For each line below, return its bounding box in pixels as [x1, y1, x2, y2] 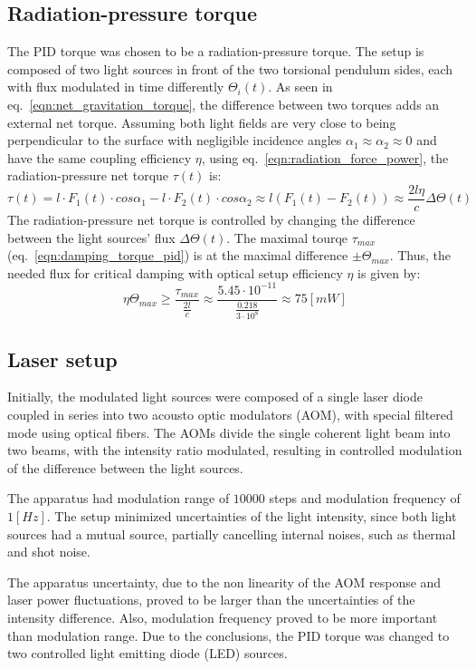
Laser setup [7, 344, 118, 373]
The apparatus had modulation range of [7, 489, 230, 508]
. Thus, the [389, 246, 452, 265]
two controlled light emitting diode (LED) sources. [7, 644, 288, 663]
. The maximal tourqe [226, 228, 348, 247]
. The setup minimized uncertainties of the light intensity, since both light [46, 506, 457, 525]
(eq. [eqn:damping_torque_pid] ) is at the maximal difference [7, 246, 348, 265]
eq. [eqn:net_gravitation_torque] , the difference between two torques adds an [7, 94, 440, 113]
